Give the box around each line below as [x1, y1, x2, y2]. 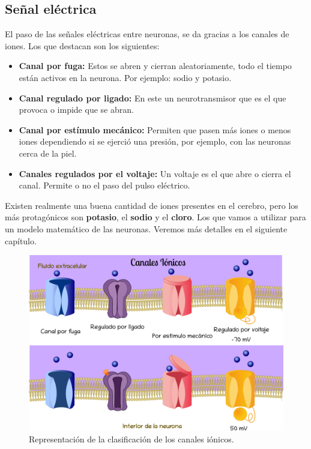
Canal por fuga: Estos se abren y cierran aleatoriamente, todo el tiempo [19, 59, 292, 72]
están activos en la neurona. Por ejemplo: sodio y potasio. [19, 71, 232, 83]
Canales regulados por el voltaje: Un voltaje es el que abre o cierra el [19, 167, 291, 179]
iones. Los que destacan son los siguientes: [5, 39, 160, 52]
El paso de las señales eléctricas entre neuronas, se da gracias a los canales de [5, 28, 289, 40]
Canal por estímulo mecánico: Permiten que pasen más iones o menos [19, 123, 291, 136]
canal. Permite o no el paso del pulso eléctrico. [19, 179, 190, 191]
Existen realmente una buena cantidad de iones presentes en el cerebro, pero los [5, 199, 298, 211]
